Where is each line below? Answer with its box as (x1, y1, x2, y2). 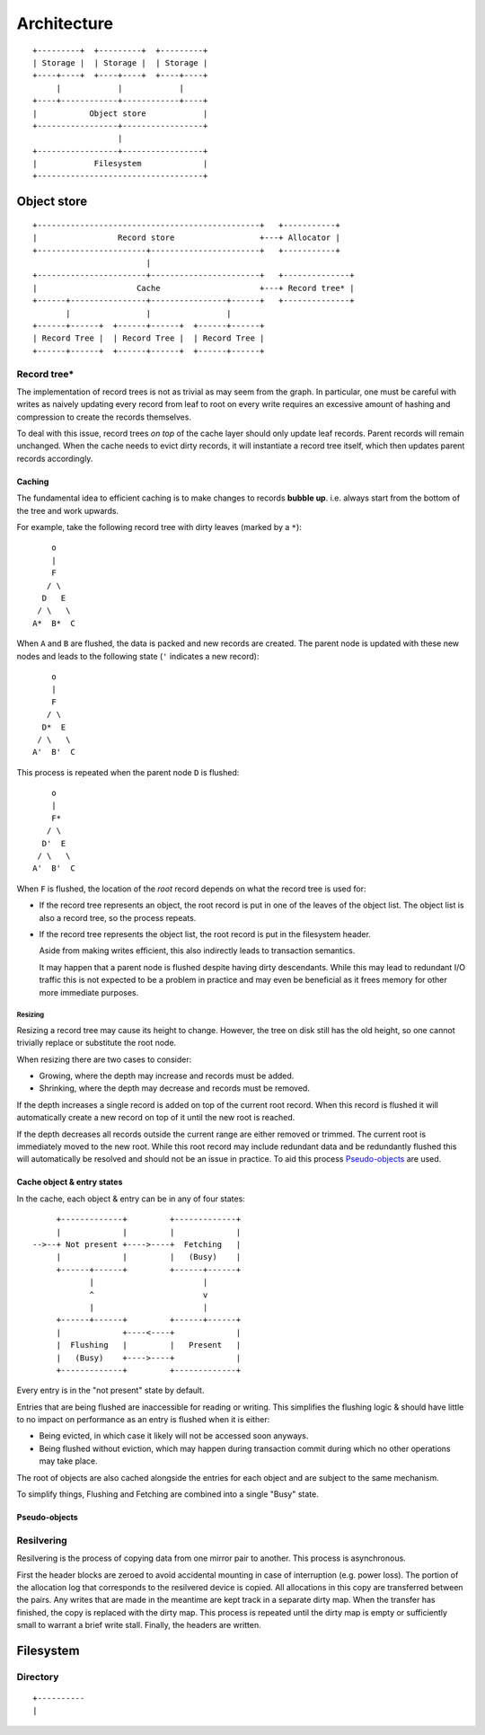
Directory (16, 1670, 59, 1683)
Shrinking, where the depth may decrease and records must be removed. (39, 1083, 310, 1093)
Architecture (16, 13, 114, 33)
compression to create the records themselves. (16, 412, 192, 422)
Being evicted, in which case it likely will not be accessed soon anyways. (39, 1430, 309, 1441)
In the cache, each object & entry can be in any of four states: (16, 1193, 246, 1204)
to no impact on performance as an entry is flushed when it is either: (16, 1414, 270, 1425)
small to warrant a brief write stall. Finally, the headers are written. (16, 1620, 261, 1631)
